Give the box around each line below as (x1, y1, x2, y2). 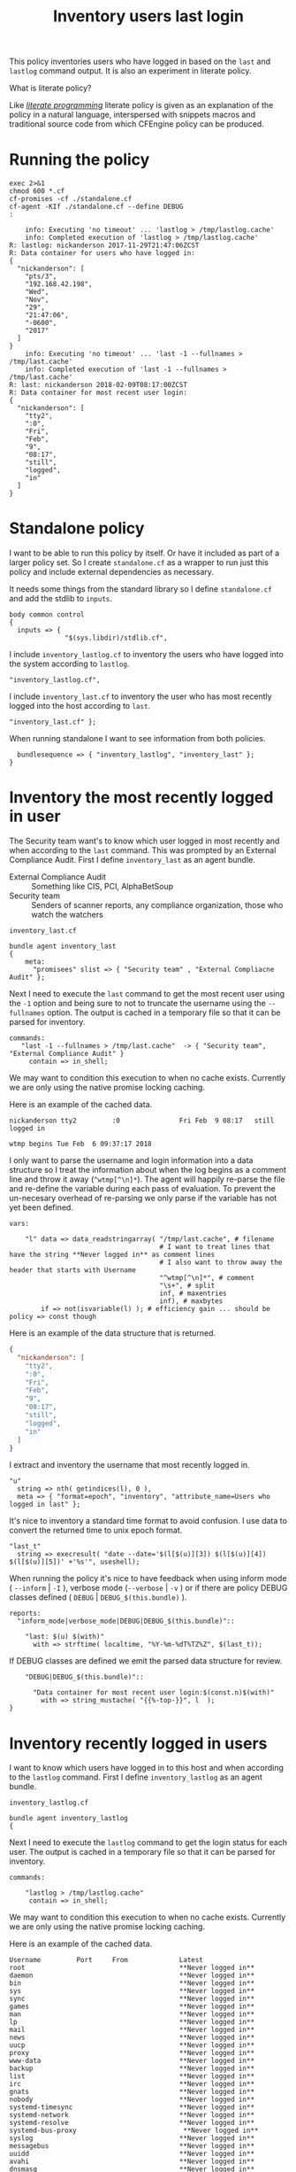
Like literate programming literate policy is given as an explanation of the (9, 100, 274, 111)
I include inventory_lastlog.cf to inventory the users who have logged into (9, 649, 285, 660)
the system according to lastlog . (9, 658, 130, 670)
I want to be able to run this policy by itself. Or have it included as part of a (9, 547, 280, 559)
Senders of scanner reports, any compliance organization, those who (31, 900, 284, 910)
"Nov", (25, 295, 49, 305)
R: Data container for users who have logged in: (9, 249, 196, 258)
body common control (9, 610, 86, 619)
